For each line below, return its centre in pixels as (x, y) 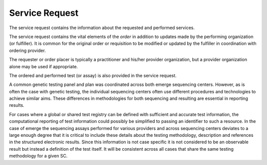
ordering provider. (27, 50)
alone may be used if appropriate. (44, 66)
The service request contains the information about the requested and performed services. (102, 28)
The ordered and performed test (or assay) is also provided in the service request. (93, 75)
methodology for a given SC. (38, 156)
